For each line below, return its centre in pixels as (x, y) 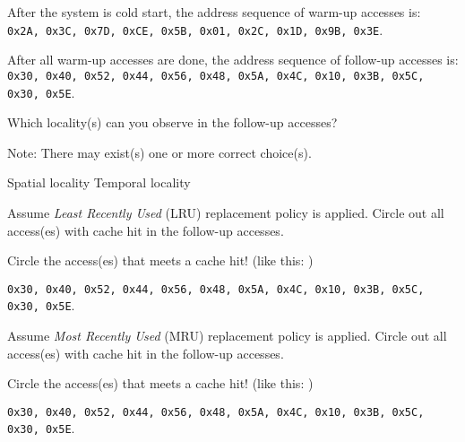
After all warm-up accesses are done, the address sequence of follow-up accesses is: (233, 60)
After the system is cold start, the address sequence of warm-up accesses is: (214, 12)
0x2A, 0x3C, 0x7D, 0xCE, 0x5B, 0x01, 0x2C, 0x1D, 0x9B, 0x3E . (195, 29)
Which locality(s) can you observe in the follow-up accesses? (172, 122)
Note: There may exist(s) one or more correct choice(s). (159, 152)
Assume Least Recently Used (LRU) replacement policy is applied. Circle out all (226, 212)
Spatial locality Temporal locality (99, 182)
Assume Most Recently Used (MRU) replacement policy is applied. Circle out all (227, 336)
